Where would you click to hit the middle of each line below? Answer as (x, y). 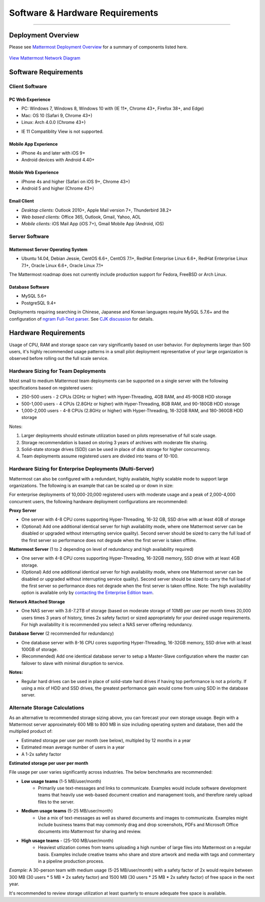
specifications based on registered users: (51, 388)
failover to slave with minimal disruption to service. (73, 663)
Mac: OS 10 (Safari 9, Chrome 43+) (57, 115)
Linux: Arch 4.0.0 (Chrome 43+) (53, 122)
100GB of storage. (40, 650)
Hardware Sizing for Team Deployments (58, 371)
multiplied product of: (31, 731)
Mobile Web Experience (34, 173)
